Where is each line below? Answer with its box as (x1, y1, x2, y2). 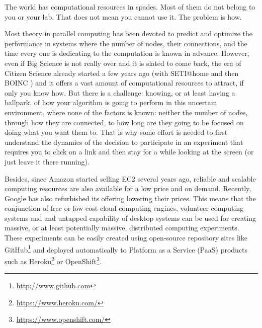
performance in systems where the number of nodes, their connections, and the (5, 38, 247, 48)
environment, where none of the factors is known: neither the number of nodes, (5, 107, 248, 117)
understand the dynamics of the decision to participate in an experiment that (5, 136, 243, 147)
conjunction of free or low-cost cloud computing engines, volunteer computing (5, 203, 244, 213)
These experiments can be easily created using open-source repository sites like (5, 232, 247, 243)
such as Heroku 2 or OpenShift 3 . (5, 254, 102, 266)
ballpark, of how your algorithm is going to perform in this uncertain (5, 97, 217, 108)
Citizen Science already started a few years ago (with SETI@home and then (5, 67, 239, 78)
